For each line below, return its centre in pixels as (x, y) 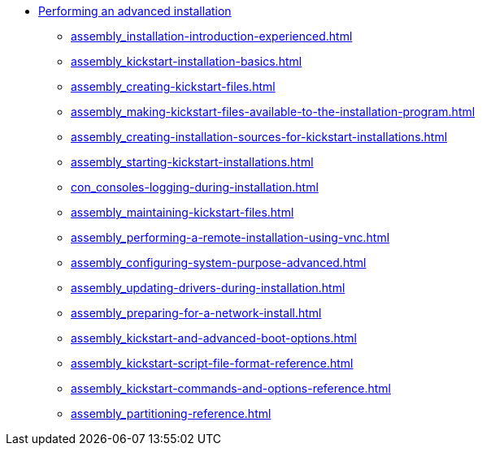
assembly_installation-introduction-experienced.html (212, 36)
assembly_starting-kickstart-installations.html (192, 162)
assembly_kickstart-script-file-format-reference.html (212, 363)
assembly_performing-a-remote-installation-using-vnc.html (230, 237)
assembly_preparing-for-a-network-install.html (196, 313)
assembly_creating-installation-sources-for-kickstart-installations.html (259, 137)
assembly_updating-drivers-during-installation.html (208, 288)
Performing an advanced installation (135, 11)
